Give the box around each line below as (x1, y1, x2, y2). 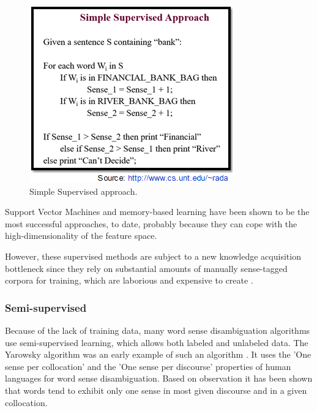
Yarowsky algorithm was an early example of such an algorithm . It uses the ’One (5, 348, 311, 361)
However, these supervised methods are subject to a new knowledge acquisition (5, 249, 301, 262)
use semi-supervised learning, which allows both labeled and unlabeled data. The (5, 336, 308, 349)
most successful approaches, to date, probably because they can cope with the (5, 217, 297, 230)
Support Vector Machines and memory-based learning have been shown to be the (5, 205, 310, 218)
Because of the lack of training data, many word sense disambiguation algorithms (5, 323, 310, 336)
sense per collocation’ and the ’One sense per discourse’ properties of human (5, 360, 291, 372)
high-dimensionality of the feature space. (5, 229, 157, 242)
